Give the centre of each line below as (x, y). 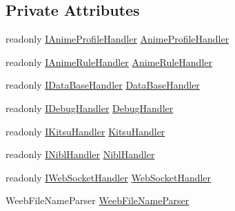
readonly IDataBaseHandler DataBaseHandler (103, 85)
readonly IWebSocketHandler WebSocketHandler (109, 177)
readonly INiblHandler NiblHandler (80, 154)
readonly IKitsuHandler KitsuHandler (85, 131)
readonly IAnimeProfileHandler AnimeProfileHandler (118, 39)
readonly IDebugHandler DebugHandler (90, 108)
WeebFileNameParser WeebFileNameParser (98, 200)
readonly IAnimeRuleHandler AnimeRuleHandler (109, 62)
